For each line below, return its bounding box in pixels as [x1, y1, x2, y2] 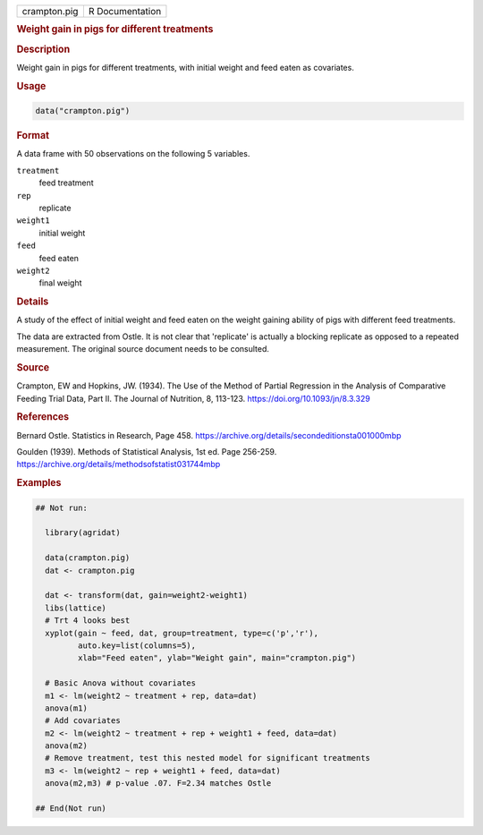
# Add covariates [45, 716, 121, 726]
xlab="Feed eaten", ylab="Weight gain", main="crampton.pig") [77, 653, 357, 663]
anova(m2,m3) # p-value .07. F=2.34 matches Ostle [45, 779, 272, 788]
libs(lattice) [45, 602, 107, 613]
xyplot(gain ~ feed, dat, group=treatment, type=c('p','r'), [45, 627, 319, 638]
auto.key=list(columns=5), [77, 640, 197, 651]
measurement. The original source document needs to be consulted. [16, 344, 270, 354]
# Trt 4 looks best [45, 616, 131, 626]
